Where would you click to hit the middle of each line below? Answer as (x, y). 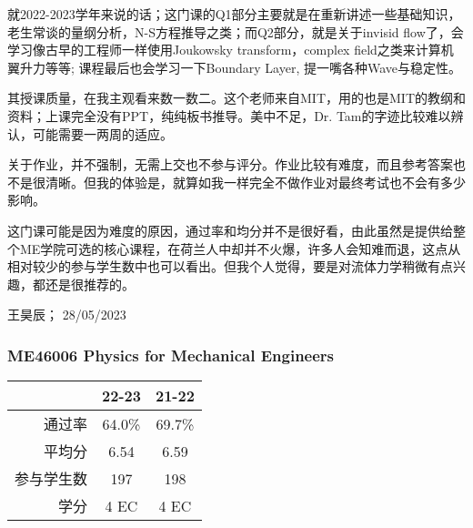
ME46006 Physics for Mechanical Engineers (171, 355)
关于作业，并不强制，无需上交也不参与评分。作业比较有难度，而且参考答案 (230, 164)
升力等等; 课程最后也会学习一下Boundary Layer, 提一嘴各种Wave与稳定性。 (241, 67)
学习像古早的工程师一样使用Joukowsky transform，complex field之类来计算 (224, 50)
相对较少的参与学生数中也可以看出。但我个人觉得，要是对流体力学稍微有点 (230, 266)
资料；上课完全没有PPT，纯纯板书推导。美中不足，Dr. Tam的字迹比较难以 (229, 115)
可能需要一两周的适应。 (102, 133)
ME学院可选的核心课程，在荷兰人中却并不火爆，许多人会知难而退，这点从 (240, 248)
